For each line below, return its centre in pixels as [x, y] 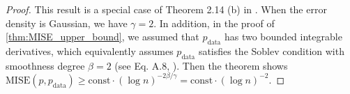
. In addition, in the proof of [214, 23]
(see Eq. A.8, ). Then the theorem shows [201, 65]
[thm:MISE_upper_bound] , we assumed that [102, 37]
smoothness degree [45, 65]
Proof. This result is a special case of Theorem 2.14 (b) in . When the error [166, 9]
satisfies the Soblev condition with [271, 50]
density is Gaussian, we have [67, 23]
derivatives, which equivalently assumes [90, 50]
